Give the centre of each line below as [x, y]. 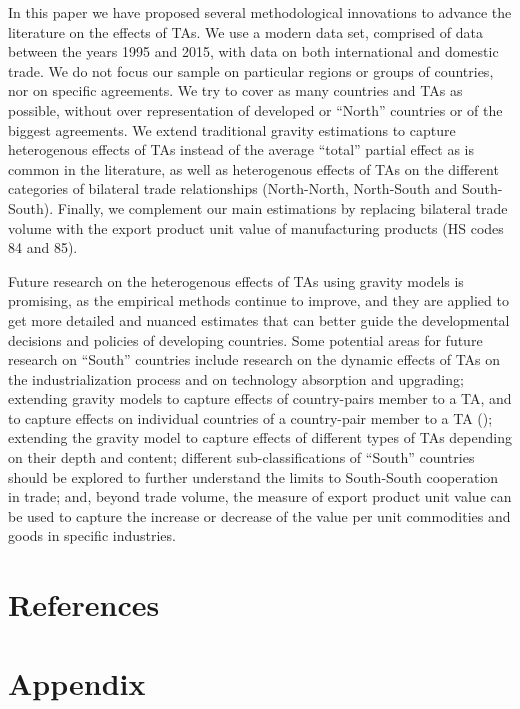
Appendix [77, 682]
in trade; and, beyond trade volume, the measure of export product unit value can [260, 496]
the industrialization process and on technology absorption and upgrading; [236, 378]
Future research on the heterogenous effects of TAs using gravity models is [236, 280]
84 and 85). [43, 247]
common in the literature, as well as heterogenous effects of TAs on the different [253, 168]
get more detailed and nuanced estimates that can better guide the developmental [259, 319]
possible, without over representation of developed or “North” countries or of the [255, 109]
